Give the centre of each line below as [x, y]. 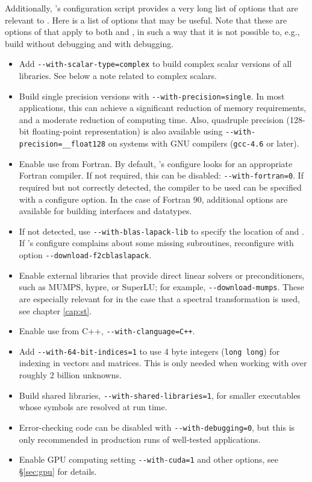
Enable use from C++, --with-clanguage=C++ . [107, 331]
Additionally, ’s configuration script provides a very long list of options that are [151, 8]
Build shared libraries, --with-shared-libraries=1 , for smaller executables [160, 395]
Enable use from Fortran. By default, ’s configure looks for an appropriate [156, 163]
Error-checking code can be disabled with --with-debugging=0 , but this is [157, 427]
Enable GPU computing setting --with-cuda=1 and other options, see [149, 459]
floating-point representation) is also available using [127, 131]
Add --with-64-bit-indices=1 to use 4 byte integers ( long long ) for [149, 351]
